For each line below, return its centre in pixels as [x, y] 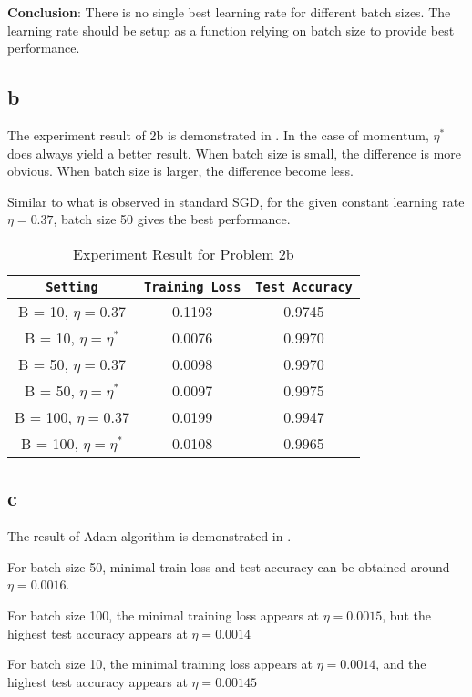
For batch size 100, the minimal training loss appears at [164, 615]
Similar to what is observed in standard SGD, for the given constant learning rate [236, 201]
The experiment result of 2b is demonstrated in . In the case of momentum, [218, 134]
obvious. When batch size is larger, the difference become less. [181, 171]
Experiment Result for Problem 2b [184, 253]
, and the [401, 664]
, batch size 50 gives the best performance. [172, 219]
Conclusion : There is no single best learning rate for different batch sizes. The [229, 12]
